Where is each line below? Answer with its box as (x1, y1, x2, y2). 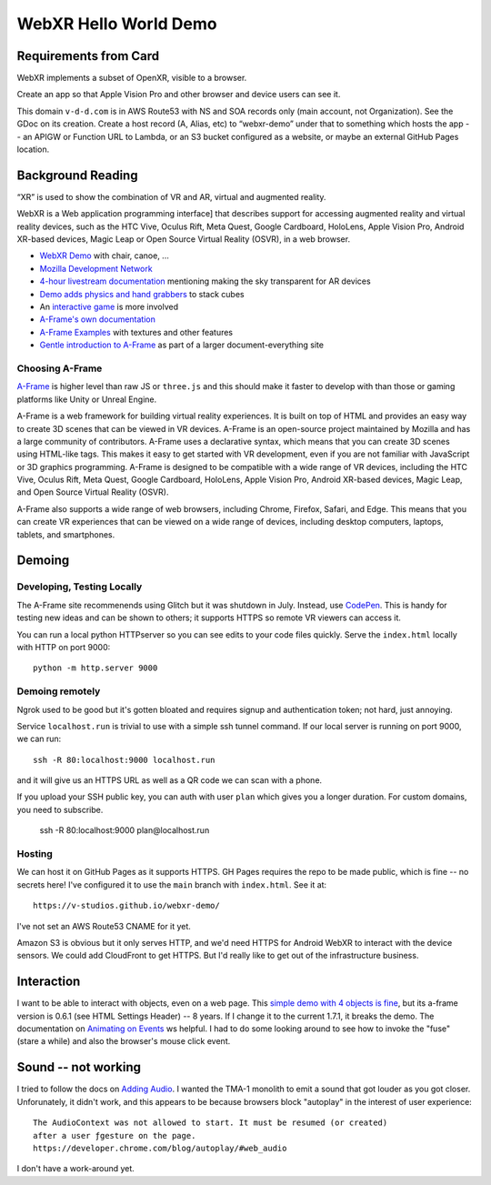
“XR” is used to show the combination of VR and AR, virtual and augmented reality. (16, 191, 326, 202)
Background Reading (16, 167, 138, 183)
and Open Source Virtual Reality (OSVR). (16, 487, 169, 497)
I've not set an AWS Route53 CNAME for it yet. (16, 920, 191, 931)
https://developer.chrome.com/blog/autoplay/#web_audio (33, 1142, 287, 1153)
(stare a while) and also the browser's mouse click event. (16, 1036, 231, 1047)
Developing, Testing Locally (16, 580, 143, 593)
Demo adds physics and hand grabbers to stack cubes (39, 288, 245, 299)
